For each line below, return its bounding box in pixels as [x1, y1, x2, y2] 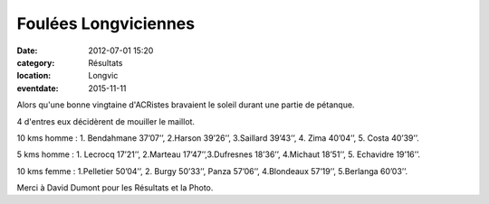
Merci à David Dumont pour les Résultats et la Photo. [16, 182, 214, 193]
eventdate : [16, 82, 59, 94]
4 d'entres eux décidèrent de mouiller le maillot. [16, 116, 195, 126]
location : [16, 70, 52, 81]
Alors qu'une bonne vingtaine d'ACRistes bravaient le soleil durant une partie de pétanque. [16, 99, 355, 110]
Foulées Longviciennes [16, 14, 195, 33]
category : [16, 57, 55, 68]
